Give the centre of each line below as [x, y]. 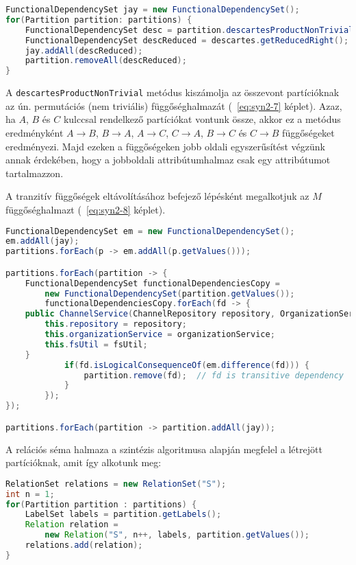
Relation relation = [72, 525]
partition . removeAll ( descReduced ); [106, 61]
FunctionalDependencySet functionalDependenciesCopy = [152, 283]
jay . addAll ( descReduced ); [84, 50]
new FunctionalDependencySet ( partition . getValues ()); [170, 293]
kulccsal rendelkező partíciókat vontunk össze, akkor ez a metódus [202, 119]
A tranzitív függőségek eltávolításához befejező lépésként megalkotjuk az [157, 196]
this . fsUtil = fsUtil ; [96, 344]
